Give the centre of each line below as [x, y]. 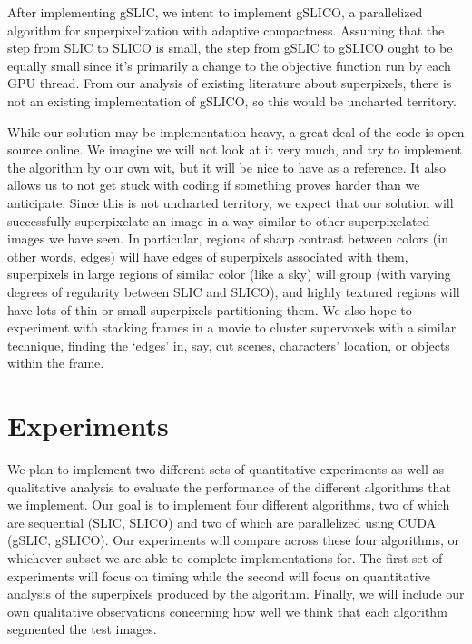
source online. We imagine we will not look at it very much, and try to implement [235, 149]
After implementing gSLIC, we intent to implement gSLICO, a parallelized [215, 12]
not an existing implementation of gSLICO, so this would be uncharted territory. [232, 100]
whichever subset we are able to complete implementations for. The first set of [225, 557]
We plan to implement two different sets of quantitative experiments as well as [226, 469]
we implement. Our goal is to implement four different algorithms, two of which [229, 505]
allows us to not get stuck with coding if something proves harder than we [214, 185]
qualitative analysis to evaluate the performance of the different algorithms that [229, 486]
